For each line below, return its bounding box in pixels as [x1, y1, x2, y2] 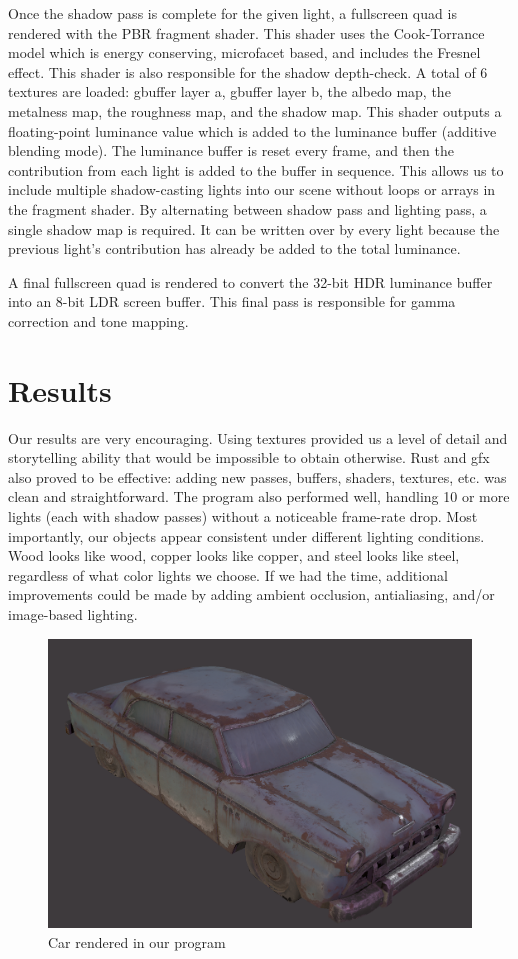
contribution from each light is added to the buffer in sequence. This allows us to [8, 159, 504, 180]
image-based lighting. [8, 603, 138, 624]
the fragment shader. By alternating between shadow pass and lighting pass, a [8, 198, 487, 219]
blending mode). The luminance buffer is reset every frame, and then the [8, 140, 454, 161]
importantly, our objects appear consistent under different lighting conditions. [8, 525, 485, 546]
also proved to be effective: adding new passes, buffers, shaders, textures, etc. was [8, 466, 507, 487]
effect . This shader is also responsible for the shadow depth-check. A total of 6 [8, 61, 488, 82]
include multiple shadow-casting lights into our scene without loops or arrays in [8, 179, 496, 200]
